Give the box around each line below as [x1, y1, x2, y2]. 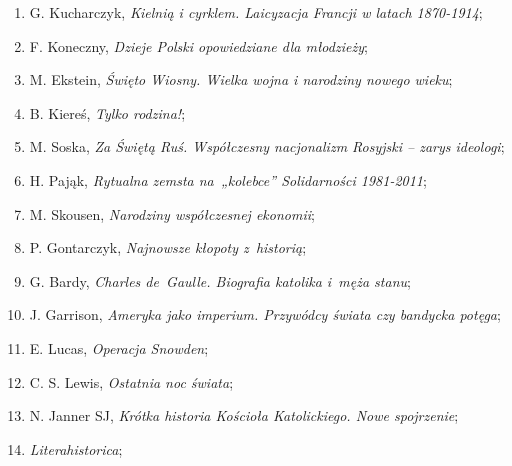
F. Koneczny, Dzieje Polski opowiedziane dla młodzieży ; [29, 35, 368, 56]
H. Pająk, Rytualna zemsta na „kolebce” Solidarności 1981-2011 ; [29, 169, 427, 190]
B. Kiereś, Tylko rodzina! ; [29, 102, 186, 123]
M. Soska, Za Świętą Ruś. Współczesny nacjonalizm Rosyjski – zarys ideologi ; [29, 136, 505, 157]
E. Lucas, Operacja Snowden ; [29, 337, 209, 358]
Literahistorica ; [29, 438, 123, 459]
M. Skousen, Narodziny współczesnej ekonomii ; [29, 203, 315, 224]
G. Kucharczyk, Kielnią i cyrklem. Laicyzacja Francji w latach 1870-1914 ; [29, 2, 483, 22]
